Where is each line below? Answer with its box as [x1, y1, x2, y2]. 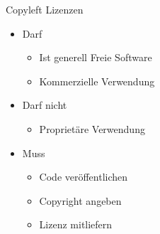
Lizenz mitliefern [39, 217, 113, 232]
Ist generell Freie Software [39, 50, 152, 65]
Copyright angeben [39, 193, 122, 208]
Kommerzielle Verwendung [39, 73, 155, 88]
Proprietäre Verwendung [39, 121, 145, 136]
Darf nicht [22, 97, 67, 112]
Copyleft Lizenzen [6, 2, 84, 16]
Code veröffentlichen [39, 169, 128, 184]
